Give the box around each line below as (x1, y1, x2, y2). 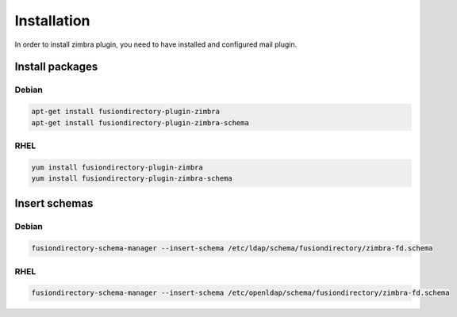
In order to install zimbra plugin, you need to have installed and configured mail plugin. (14, 40, 298, 49)
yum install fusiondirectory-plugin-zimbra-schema (31, 174, 233, 183)
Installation (14, 12, 90, 29)
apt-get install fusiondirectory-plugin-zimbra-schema (31, 118, 249, 127)
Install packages (14, 60, 98, 74)
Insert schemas (14, 197, 94, 210)
